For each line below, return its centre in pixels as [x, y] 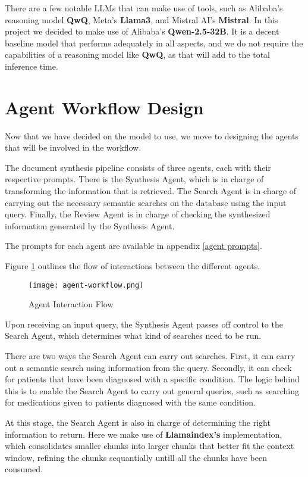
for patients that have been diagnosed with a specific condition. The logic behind [152, 379]
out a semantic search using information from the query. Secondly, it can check [148, 367]
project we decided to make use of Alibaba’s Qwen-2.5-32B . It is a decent [142, 31]
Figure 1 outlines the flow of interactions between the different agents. [133, 266]
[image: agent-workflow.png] [86, 285]
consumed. [24, 469]
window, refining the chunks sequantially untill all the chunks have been [136, 457]
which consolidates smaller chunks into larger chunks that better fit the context [150, 446]
